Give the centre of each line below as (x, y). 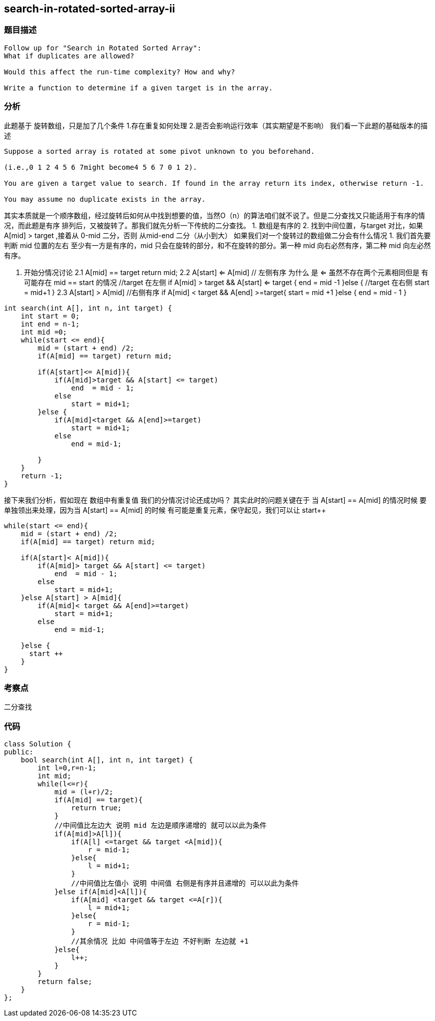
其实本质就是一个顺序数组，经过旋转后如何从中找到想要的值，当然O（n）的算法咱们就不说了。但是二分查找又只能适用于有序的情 (215, 215)
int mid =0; (44, 332)
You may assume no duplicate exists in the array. (105, 199)
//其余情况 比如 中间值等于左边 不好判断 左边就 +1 (160, 941)
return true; (96, 808)
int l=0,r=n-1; (67, 768)
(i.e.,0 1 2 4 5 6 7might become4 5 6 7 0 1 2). (101, 167)
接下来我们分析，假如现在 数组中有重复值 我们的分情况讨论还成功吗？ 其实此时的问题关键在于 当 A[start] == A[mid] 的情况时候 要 (215, 500)
